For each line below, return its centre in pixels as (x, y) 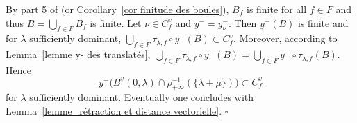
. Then (242, 22)
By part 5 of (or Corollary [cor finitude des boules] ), (117, 9)
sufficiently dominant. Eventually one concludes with (142, 97)
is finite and (323, 22)
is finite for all (276, 9)
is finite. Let (116, 22)
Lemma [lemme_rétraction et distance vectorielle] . (114, 111)
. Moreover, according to (285, 38)
